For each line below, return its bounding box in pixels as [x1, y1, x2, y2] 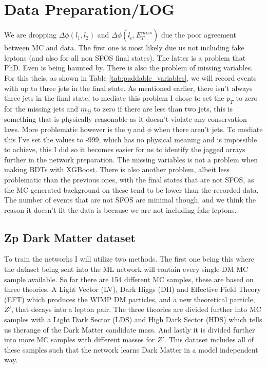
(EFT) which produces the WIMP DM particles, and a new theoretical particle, [4, 293, 255, 304]
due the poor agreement [161, 29, 236, 40]
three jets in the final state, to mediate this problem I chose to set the [4, 93, 224, 103]
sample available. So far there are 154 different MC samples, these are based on [4, 273, 254, 284]
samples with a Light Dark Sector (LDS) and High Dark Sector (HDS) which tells [4, 314, 262, 325]
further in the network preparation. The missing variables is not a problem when [4, 154, 258, 164]
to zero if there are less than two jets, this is [93, 103, 233, 114]
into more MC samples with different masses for [4, 334, 155, 345]
